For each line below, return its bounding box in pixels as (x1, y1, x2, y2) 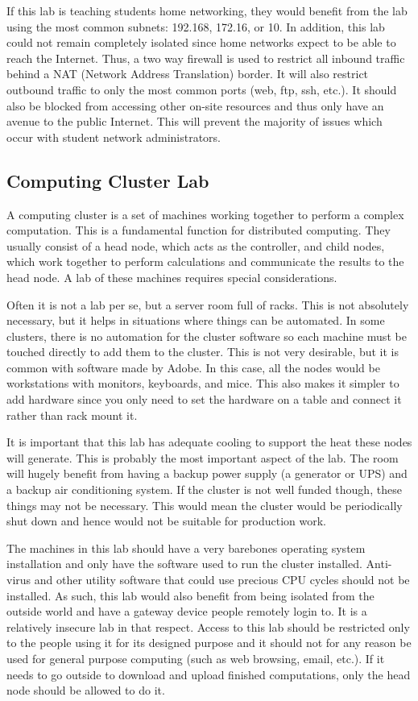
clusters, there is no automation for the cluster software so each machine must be (6, 327, 407, 344)
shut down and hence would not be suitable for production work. (6, 512, 326, 529)
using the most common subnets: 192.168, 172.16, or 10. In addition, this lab (6, 18, 385, 35)
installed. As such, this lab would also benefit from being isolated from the (6, 587, 375, 604)
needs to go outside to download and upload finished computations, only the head (6, 666, 411, 682)
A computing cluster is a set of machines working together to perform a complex (6, 205, 404, 222)
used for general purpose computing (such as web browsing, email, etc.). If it (6, 649, 385, 666)
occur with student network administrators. (6, 128, 221, 145)
